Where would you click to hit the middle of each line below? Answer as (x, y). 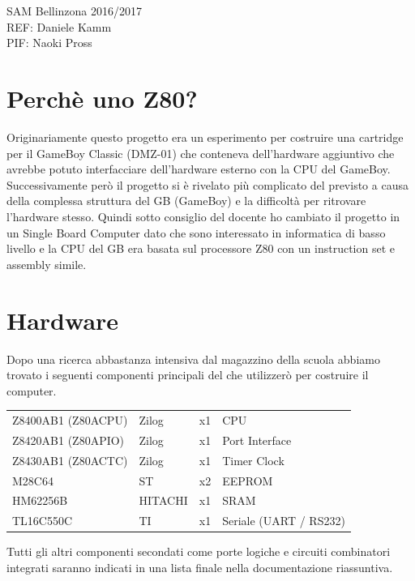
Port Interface (257, 440)
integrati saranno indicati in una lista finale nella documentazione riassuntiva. (200, 567)
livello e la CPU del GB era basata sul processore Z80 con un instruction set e (201, 248)
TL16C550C (43, 521)
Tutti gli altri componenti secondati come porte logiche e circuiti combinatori (199, 551)
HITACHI (163, 500)
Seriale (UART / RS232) (284, 521)
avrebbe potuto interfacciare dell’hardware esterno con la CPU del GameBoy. (199, 169)
